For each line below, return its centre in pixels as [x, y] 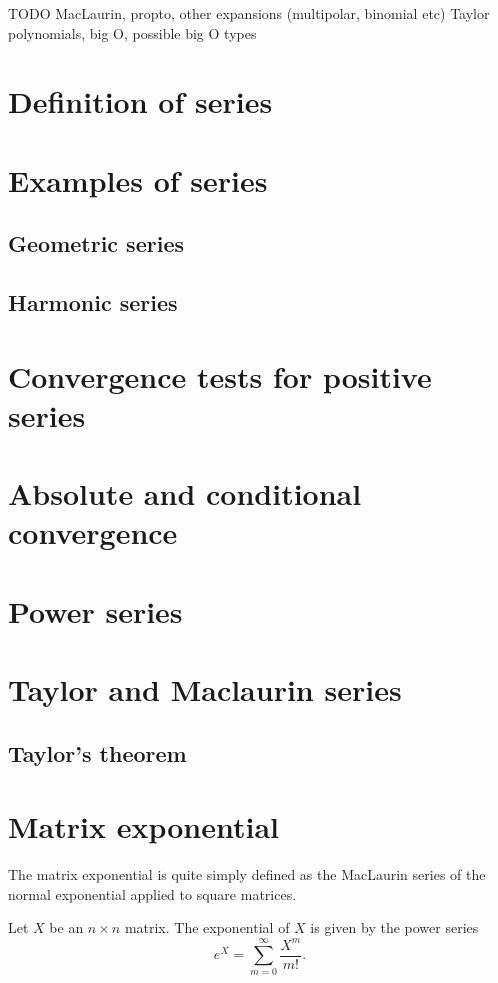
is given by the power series [394, 927]
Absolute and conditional [185, 493]
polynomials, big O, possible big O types [132, 32]
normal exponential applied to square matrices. [152, 893]
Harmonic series [93, 302]
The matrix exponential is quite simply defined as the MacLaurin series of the [247, 874]
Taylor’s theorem [97, 752]
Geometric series [96, 243]
